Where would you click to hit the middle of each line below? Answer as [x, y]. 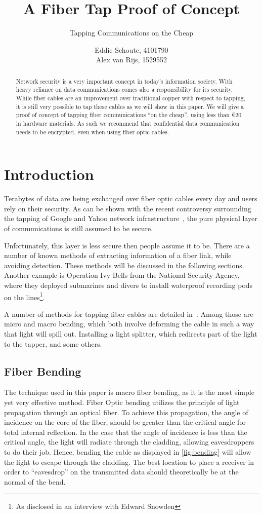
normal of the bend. [35, 481]
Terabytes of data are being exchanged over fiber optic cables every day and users [131, 198]
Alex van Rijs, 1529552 [131, 60]
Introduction [49, 174]
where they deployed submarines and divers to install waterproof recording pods [128, 285]
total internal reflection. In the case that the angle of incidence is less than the [126, 432]
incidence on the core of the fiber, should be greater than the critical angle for [125, 422]
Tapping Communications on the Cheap [131, 33]
